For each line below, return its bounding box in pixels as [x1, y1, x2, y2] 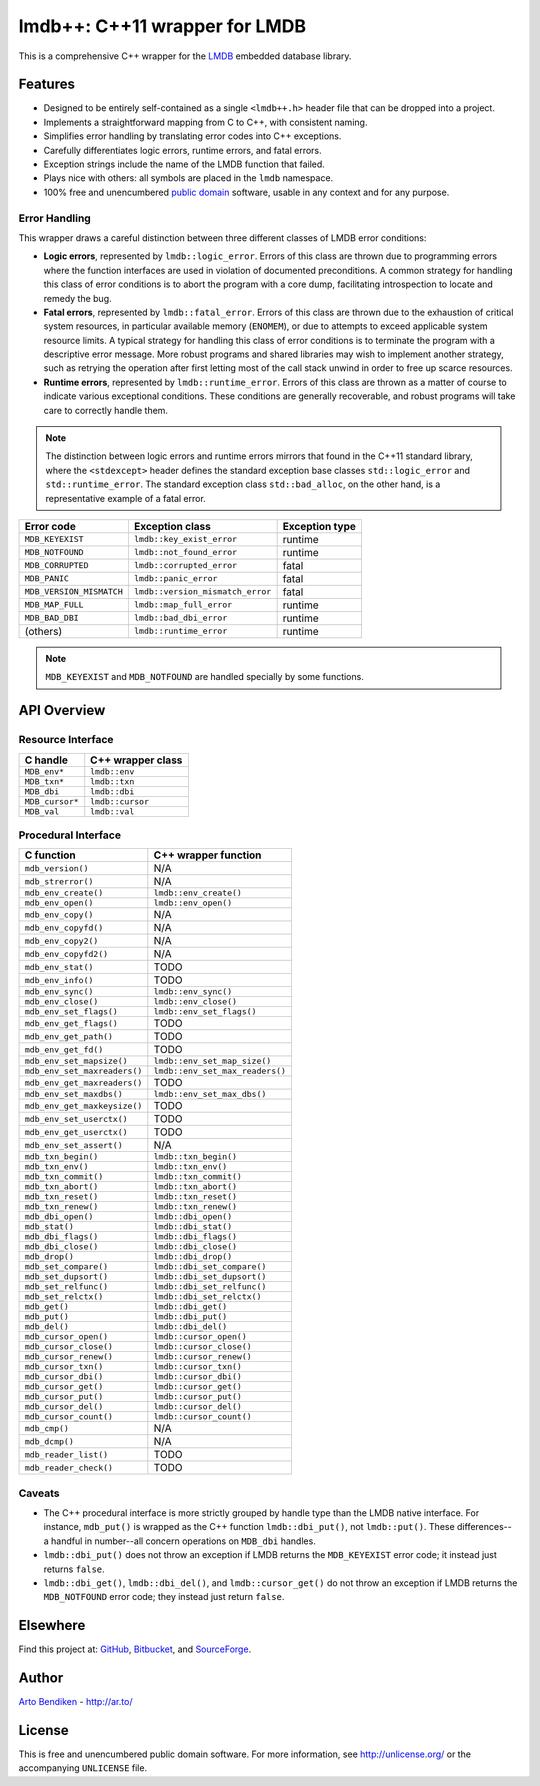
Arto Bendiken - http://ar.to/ [18, 1696, 133, 1708]
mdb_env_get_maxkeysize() [24, 1100, 143, 1111]
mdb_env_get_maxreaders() [24, 1077, 143, 1088]
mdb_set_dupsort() [24, 1271, 109, 1282]
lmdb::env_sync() [153, 986, 233, 997]
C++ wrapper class [90, 753, 183, 767]
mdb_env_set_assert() [24, 1140, 124, 1150]
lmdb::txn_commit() [153, 1171, 242, 1182]
